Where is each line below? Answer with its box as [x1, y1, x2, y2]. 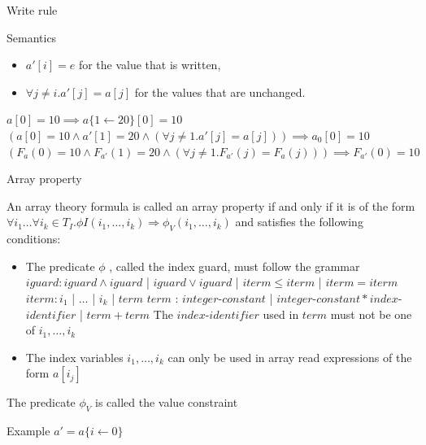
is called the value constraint [95, 394, 238, 411]
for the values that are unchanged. [134, 83, 306, 100]
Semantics [7, 28, 57, 46]
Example [7, 422, 50, 439]
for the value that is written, [78, 56, 221, 73]
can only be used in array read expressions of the [167, 348, 412, 365]
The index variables [25, 348, 124, 365]
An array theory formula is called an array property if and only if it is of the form [7, 197, 415, 214]
